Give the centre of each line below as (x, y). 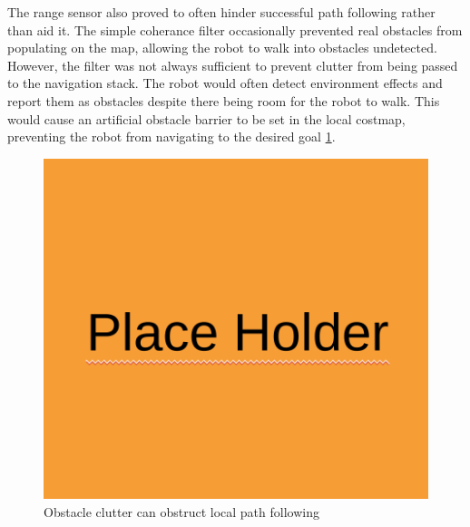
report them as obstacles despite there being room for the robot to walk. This (224, 100)
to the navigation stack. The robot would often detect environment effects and (225, 83)
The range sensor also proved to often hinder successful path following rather (221, 12)
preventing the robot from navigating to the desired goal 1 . (171, 137)
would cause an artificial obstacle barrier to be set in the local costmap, (206, 118)
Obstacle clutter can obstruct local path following (181, 511)
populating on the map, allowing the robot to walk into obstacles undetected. (222, 48)
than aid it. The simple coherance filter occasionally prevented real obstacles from (235, 29)
